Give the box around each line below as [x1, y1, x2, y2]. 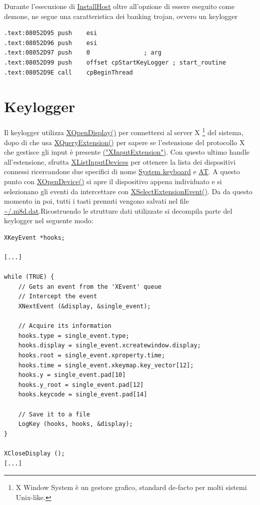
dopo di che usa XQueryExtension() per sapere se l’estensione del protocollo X [4, 137, 245, 147]
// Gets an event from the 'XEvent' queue [18, 283, 161, 290]
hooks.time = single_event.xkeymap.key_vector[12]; [18, 361, 194, 369]
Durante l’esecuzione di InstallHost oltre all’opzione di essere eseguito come [4, 1, 235, 11]
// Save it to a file [18, 410, 90, 418]
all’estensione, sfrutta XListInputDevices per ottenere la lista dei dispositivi [4, 156, 236, 167]
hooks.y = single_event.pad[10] [18, 371, 126, 379]
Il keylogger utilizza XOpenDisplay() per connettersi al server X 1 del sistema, [4, 126, 243, 137]
